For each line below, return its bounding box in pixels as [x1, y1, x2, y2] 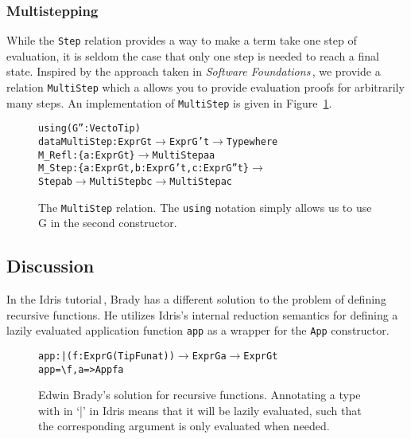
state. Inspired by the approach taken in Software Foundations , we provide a [6, 63, 381, 80]
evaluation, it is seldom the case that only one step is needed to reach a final [6, 47, 379, 64]
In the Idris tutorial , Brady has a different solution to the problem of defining [6, 291, 386, 308]
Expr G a [192, 350, 227, 362]
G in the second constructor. [38, 214, 177, 231]
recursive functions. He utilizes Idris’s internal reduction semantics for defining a [6, 306, 398, 323]
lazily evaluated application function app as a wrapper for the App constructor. [6, 322, 390, 339]
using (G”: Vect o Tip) [38, 123, 141, 135]
